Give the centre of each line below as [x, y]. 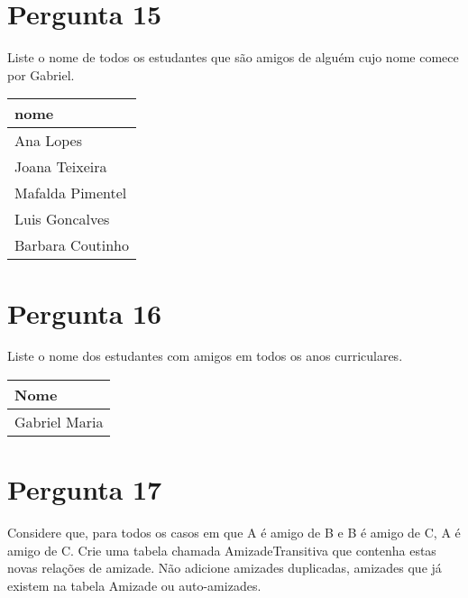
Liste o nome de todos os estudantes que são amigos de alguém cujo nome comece [233, 57]
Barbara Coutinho [72, 245]
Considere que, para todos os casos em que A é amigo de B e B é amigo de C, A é [234, 533]
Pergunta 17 [85, 489]
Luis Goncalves [62, 219]
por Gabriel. [41, 74]
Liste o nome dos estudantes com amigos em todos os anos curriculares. [205, 356]
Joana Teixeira [61, 167]
